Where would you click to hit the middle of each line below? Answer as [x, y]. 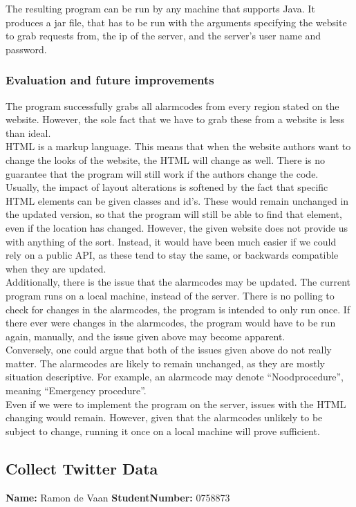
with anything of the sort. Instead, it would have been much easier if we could [171, 241]
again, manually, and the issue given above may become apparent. [146, 336]
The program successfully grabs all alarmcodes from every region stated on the [172, 105]
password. [26, 49]
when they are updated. [56, 268]
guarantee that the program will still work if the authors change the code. [162, 173]
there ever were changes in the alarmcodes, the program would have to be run [171, 323]
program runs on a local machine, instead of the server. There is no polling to [170, 295]
